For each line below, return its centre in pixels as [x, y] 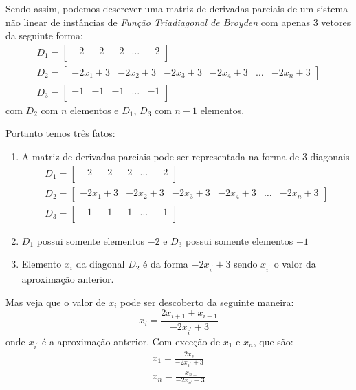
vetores [336, 22]
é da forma [166, 264]
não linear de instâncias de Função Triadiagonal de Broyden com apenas [158, 22]
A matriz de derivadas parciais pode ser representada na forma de [160, 156]
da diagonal [100, 264]
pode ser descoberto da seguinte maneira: [207, 302]
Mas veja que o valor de [56, 302]
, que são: [273, 341]
